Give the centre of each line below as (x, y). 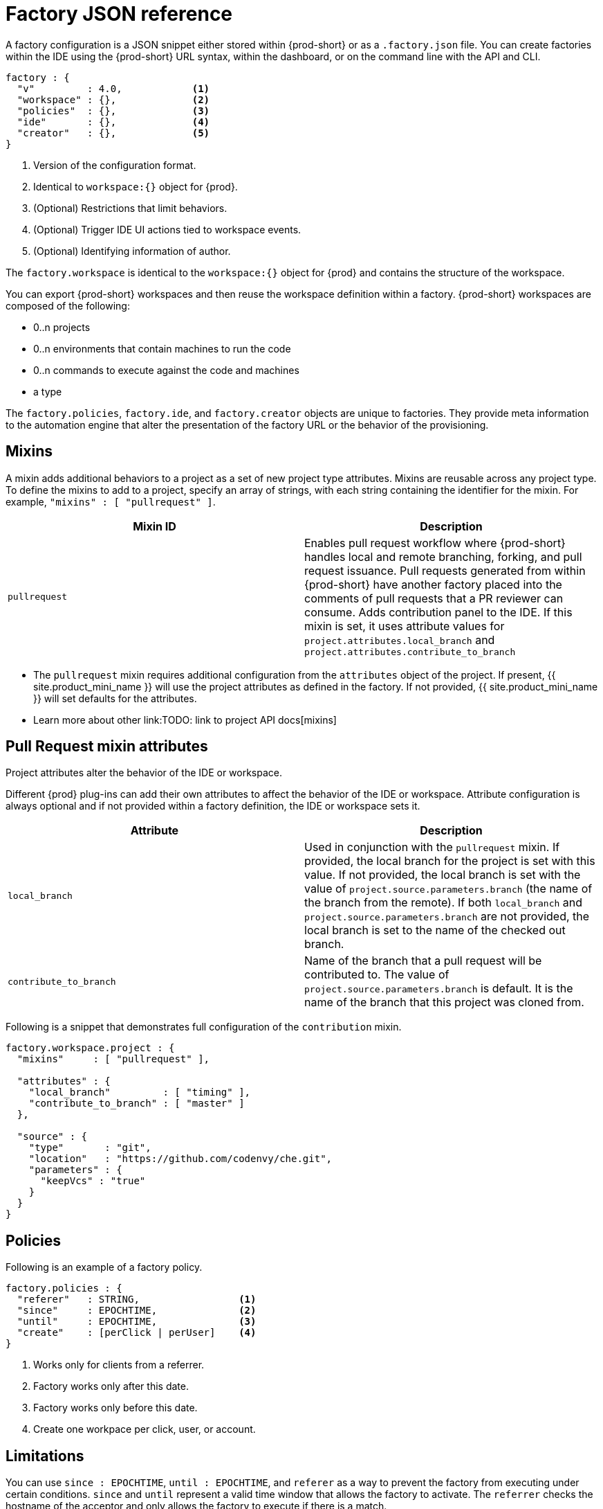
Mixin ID (155, 526)
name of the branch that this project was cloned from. (444, 1002)
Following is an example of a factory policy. (104, 1267)
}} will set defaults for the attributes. (115, 698)
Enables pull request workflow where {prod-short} (435, 543)
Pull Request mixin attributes (107, 747)
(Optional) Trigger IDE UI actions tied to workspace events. (167, 229)
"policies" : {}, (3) (113, 110)
